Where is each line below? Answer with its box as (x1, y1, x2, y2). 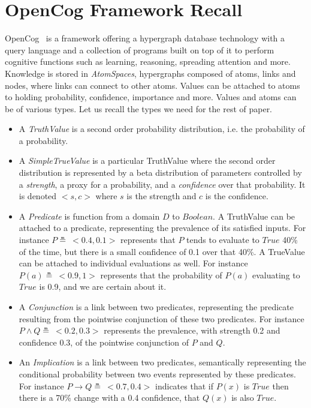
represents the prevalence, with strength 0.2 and (104, 324, 280, 337)
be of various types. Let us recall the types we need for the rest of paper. (5, 102, 273, 115)
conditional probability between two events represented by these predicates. (19, 367, 296, 380)
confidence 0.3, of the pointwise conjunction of (19, 335, 189, 348)
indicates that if (155, 379, 213, 392)
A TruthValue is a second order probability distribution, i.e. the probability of (19, 122, 305, 135)
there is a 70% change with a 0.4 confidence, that (19, 391, 200, 404)
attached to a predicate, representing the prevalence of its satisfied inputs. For (19, 221, 306, 234)
